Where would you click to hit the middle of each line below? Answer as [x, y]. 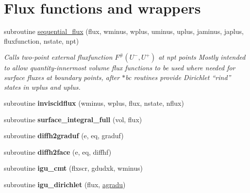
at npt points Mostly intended [202, 57]
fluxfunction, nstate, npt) [42, 40]
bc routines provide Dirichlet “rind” [178, 77]
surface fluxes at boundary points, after [62, 77]
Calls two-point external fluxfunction [58, 57]
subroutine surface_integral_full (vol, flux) [73, 119]
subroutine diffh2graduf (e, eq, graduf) [64, 136]
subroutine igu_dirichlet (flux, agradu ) [65, 185]
